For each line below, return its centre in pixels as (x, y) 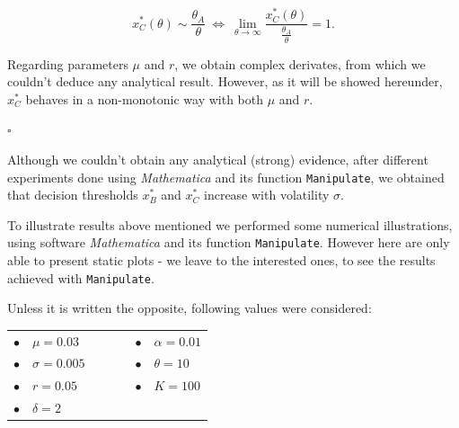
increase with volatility (267, 195)
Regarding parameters (68, 63)
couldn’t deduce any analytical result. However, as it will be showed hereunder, (225, 81)
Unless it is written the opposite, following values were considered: (190, 308)
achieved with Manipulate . (81, 277)
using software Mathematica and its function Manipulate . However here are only (229, 242)
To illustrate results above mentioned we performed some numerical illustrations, (230, 224)
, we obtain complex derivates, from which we (300, 63)
